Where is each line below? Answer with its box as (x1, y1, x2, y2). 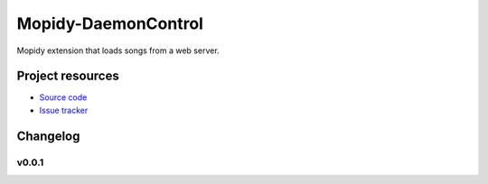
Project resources (16, 69, 119, 84)
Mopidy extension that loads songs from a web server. (16, 45, 221, 56)
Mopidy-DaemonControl (16, 14, 203, 33)
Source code (39, 92, 88, 103)
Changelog (16, 128, 80, 143)
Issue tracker (39, 105, 89, 115)
